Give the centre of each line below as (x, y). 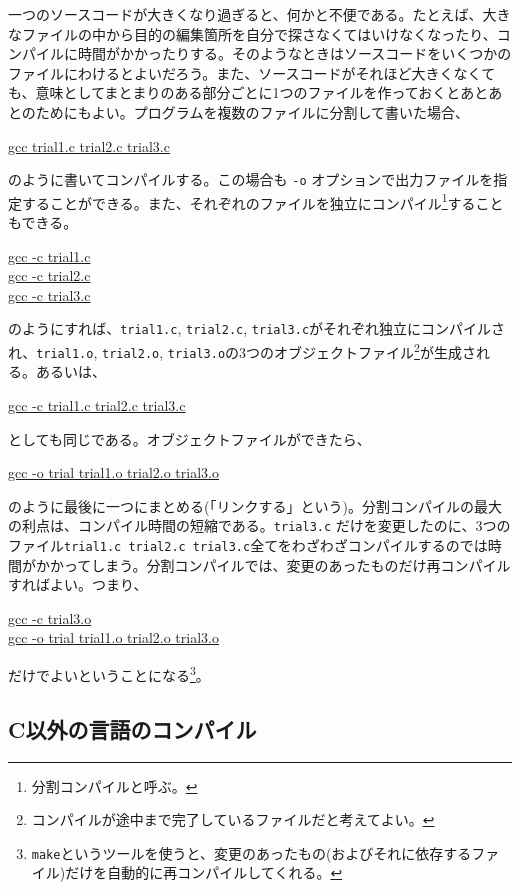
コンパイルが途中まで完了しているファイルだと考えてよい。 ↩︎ (233, 819)
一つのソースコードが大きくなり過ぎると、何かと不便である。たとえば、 (245, 14)
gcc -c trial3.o (50, 617)
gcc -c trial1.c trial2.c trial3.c (97, 405)
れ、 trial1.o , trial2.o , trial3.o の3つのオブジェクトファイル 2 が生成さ (242, 350)
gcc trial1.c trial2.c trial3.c (89, 145)
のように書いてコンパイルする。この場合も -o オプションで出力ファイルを (251, 179)
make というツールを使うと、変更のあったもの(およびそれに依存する (251, 852)
